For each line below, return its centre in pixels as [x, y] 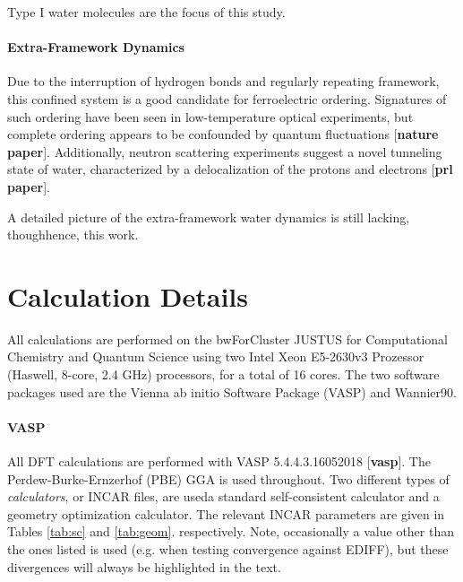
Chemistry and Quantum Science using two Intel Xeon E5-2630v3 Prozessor [216, 356]
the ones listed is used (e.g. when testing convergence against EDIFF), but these [228, 549]
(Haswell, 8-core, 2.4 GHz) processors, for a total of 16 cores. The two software [223, 374]
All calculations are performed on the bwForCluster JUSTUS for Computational [227, 339]
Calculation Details [128, 295]
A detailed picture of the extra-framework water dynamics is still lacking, [209, 217]
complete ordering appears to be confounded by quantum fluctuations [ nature [223, 134]
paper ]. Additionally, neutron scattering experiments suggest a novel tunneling [225, 151]
